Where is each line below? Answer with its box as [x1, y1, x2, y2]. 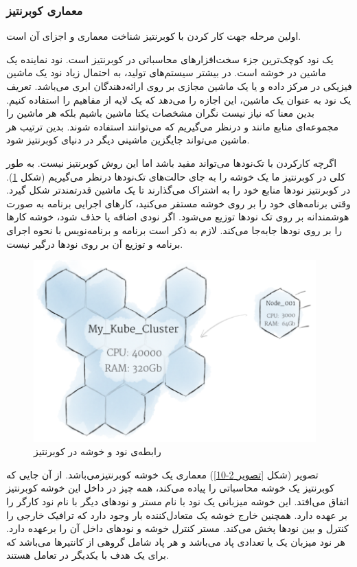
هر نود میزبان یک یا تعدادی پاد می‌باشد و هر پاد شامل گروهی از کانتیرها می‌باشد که [6, 534, 345, 548]
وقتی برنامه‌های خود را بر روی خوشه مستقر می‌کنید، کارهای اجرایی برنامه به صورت [6, 196, 351, 210]
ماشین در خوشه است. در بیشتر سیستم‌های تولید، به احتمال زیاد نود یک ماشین [6, 65, 327, 80]
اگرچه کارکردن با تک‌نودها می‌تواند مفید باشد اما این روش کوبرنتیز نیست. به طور [6, 155, 337, 170]
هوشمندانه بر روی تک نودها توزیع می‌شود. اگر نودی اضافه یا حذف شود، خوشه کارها [6, 209, 349, 224]
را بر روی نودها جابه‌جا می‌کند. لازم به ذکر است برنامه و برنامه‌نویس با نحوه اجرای [6, 222, 343, 237]
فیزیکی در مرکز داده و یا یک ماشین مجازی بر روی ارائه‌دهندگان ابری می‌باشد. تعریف [6, 79, 352, 93]
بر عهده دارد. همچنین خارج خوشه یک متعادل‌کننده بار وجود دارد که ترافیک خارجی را [6, 507, 347, 522]
